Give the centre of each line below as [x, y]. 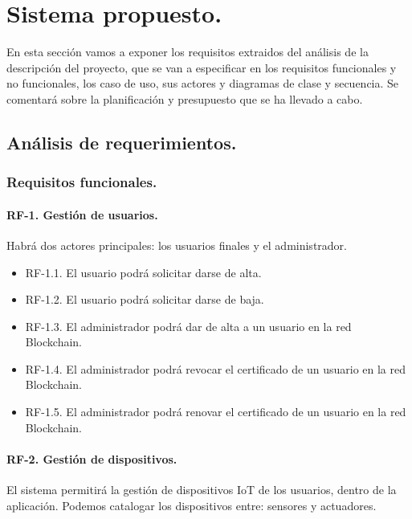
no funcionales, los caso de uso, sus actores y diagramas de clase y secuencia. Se [203, 83]
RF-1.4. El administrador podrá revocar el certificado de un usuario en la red [215, 368]
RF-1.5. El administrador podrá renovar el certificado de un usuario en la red [216, 412]
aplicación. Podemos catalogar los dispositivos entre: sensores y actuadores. [192, 505]
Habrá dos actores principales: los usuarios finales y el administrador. [177, 245]
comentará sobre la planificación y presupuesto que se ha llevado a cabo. [185, 98]
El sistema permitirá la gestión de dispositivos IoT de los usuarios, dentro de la [202, 490]
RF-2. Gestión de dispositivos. [92, 458]
